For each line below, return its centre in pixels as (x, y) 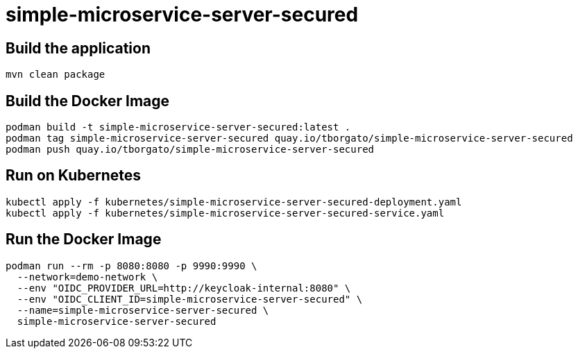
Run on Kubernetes (74, 176)
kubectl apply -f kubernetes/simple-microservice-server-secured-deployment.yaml (234, 202)
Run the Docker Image (84, 239)
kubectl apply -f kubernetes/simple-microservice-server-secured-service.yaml (225, 213)
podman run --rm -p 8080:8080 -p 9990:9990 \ (131, 265)
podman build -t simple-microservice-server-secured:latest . (178, 127)
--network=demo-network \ (87, 277)
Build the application (78, 48)
